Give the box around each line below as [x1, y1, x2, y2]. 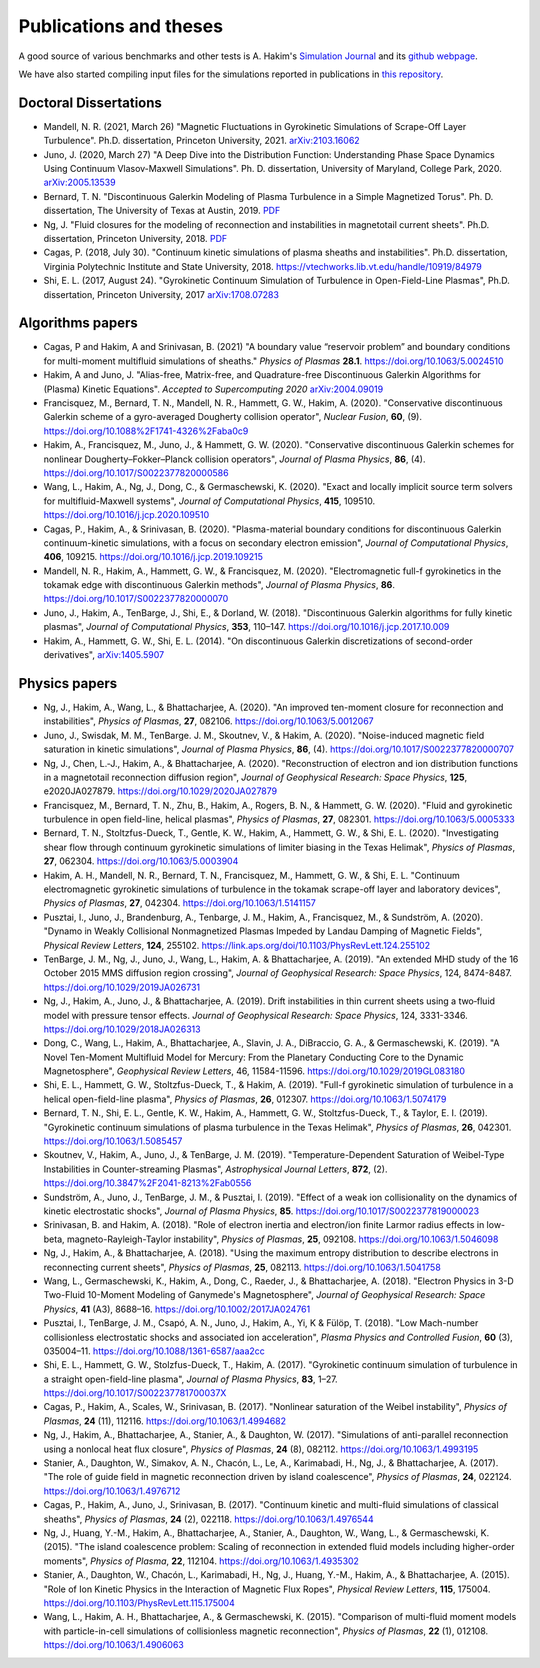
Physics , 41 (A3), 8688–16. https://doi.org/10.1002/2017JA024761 [43, 1303, 311, 1315]
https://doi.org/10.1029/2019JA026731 [43, 981, 200, 993]
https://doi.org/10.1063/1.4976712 [43, 1485, 181, 1497]
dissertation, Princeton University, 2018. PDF [43, 232, 228, 244]
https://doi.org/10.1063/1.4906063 [43, 1639, 184, 1651]
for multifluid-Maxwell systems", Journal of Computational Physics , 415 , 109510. [43, 495, 375, 507]
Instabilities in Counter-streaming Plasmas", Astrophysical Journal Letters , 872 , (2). [43, 1163, 388, 1175]
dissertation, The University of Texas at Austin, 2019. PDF [43, 205, 281, 217]
